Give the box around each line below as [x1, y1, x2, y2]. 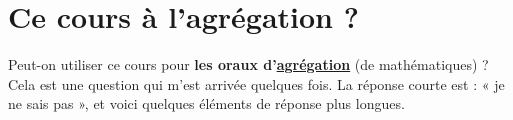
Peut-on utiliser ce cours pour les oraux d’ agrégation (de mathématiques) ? [8, 54, 489, 75]
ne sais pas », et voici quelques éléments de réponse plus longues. [8, 93, 405, 114]
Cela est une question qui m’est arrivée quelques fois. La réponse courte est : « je [8, 73, 505, 94]
